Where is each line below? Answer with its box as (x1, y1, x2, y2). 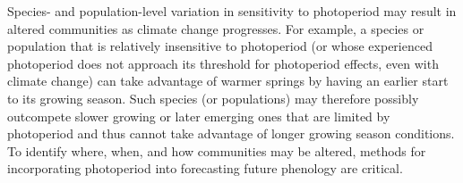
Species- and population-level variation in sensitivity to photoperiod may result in (7, 2, 457, 20)
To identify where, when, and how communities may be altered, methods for (7, 141, 426, 160)
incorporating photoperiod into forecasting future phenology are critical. (7, 159, 403, 178)
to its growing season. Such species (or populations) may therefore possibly (7, 88, 419, 107)
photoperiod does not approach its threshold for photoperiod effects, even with (7, 54, 439, 72)
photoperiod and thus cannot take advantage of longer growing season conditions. (7, 124, 455, 143)
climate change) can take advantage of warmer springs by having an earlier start (7, 71, 449, 90)
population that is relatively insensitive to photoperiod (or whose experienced (7, 37, 433, 55)
